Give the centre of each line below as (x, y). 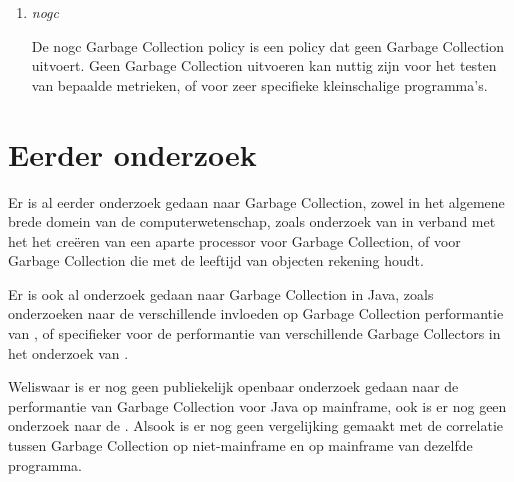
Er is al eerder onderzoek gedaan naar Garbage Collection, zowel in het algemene (256, 201)
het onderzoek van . (68, 352)
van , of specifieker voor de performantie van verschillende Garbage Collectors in (254, 333)
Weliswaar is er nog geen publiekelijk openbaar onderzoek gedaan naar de (233, 386)
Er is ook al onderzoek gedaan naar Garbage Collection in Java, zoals (221, 293)
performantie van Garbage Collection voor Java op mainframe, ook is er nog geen (257, 405)
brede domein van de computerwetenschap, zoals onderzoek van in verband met (252, 221)
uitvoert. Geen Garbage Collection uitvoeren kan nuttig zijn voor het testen (264, 65)
